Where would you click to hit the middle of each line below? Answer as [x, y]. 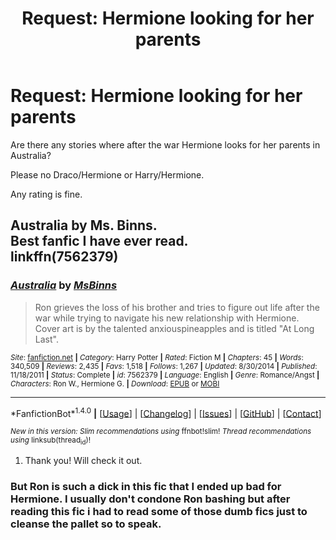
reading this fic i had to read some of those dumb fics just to [159, 511]
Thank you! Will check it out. [83, 460]
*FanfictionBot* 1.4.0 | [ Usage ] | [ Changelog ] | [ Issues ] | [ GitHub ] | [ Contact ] [166, 412]
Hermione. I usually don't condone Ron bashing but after [150, 499]
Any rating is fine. [46, 194]
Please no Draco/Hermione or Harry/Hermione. [107, 174]
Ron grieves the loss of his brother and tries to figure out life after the [177, 307]
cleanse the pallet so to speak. [86, 524]
